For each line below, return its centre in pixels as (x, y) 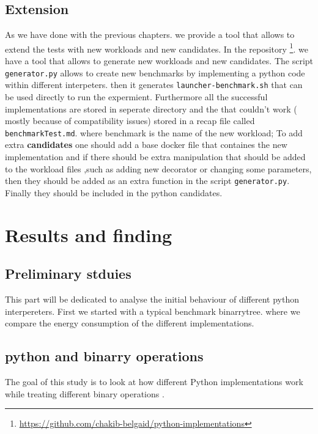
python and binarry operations (104, 356)
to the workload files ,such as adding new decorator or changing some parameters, (158, 168)
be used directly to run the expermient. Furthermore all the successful (136, 96)
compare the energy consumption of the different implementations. (130, 323)
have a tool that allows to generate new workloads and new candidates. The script (159, 61)
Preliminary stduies (68, 274)
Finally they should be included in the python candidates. (114, 192)
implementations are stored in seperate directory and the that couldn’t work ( (151, 108)
